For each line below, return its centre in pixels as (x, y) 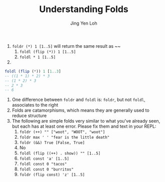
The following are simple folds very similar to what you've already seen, (86, 121)
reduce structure (29, 116)
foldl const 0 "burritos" (46, 169)
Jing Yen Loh (84, 23)
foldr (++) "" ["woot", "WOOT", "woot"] (62, 132)
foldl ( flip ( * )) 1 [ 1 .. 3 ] (33, 71)
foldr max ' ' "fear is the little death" (64, 138)
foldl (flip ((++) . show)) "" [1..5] (60, 154)
